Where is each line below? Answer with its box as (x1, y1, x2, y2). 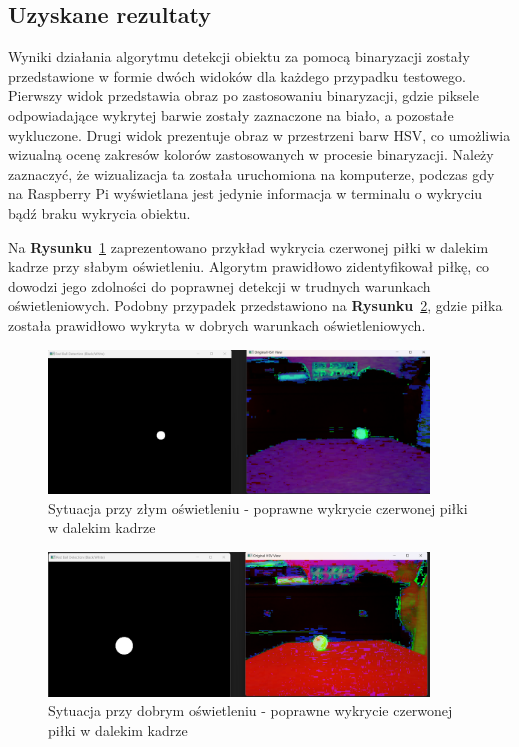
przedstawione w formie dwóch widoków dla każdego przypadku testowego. (8, 65, 466, 86)
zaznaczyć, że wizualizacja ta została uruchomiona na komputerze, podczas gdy (8, 163, 495, 184)
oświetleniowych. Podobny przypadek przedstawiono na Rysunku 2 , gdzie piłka (8, 295, 503, 316)
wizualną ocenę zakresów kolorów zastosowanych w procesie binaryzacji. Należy (8, 144, 494, 165)
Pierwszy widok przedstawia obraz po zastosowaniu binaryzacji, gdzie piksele (8, 85, 479, 106)
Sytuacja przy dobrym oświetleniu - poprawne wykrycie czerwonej (48, 700, 453, 721)
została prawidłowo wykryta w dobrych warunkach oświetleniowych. (8, 314, 426, 335)
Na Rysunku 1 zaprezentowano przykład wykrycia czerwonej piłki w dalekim (8, 236, 489, 257)
